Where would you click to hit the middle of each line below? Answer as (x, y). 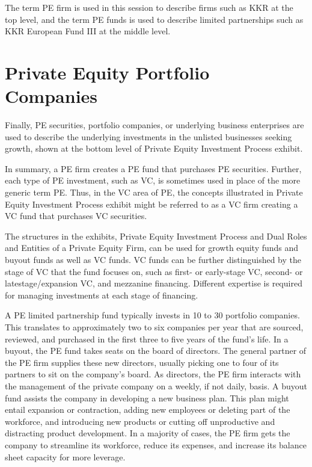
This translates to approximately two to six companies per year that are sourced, (154, 327)
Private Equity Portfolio (107, 72)
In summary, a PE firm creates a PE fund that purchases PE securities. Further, (153, 168)
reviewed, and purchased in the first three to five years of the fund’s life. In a (147, 339)
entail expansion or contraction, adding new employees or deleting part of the (148, 410)
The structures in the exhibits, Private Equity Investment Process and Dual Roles (156, 236)
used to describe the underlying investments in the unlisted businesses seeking (148, 136)
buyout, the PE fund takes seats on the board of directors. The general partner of (156, 351)
